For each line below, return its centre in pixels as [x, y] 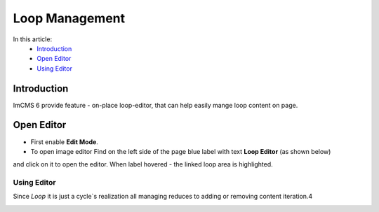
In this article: [33, 39]
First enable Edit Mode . [64, 142]
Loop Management [69, 18]
